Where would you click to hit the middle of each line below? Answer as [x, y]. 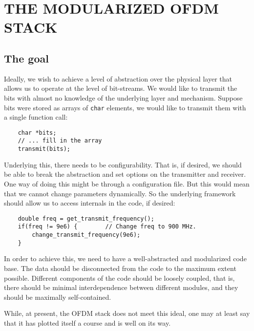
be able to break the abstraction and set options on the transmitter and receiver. [125, 174]
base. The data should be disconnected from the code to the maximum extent [120, 268]
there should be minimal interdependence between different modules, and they [121, 287]
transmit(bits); [44, 149]
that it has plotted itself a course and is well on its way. [87, 322]
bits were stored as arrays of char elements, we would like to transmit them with [125, 107]
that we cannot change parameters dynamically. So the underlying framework [120, 193]
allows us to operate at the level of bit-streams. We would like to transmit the [121, 88]
